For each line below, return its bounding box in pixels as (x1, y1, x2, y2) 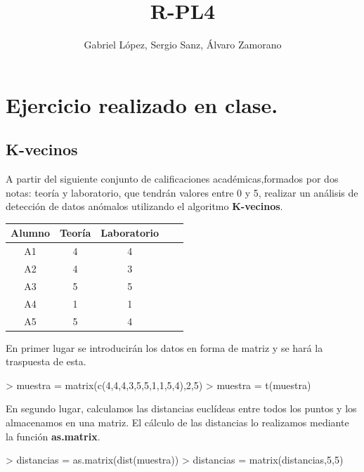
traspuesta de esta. (6, 354, 86, 369)
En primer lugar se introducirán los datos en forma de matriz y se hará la (6, 340, 323, 355)
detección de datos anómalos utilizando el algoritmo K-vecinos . (6, 199, 283, 214)
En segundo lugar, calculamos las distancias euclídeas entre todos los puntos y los (6, 401, 357, 416)
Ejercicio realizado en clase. (6, 90, 278, 119)
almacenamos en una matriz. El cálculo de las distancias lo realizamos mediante (6, 415, 349, 430)
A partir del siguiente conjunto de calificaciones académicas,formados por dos (6, 171, 339, 186)
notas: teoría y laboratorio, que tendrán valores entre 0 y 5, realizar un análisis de (6, 185, 358, 199)
